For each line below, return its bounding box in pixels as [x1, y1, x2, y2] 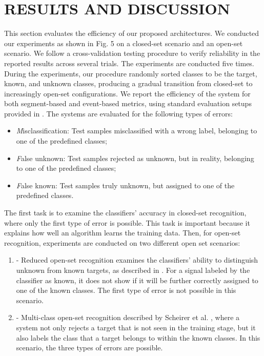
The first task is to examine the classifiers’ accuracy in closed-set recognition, [4, 207, 247, 218]
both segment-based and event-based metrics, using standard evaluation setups [4, 98, 252, 109]
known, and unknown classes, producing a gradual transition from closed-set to [4, 78, 253, 89]
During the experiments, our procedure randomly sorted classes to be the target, [4, 68, 257, 78]
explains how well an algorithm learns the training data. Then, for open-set [4, 227, 241, 238]
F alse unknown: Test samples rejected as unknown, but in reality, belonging [16, 152, 254, 163]
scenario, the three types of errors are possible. [16, 342, 163, 353]
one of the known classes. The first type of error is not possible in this [16, 285, 236, 295]
